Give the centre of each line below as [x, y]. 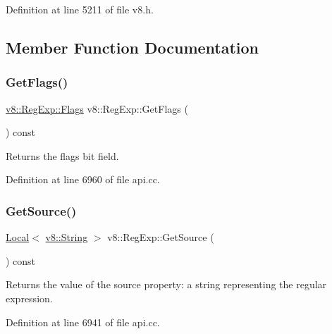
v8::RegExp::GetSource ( [161, 237]
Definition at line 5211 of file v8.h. [80, 9]
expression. [29, 298]
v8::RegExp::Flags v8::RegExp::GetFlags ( [97, 108]
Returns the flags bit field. [62, 155]
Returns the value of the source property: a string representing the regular [166, 284]
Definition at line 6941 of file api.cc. [83, 322]
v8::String [67, 237]
